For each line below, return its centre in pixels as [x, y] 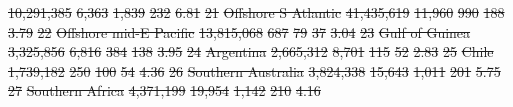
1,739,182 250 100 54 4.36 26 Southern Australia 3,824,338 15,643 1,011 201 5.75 [254, 70]
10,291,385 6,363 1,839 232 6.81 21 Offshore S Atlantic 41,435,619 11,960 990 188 [256, 12]
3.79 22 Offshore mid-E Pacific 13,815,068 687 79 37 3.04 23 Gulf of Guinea [239, 31]
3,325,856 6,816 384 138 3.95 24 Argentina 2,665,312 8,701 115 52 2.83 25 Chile [251, 51]
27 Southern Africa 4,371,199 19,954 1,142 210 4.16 [164, 90]
